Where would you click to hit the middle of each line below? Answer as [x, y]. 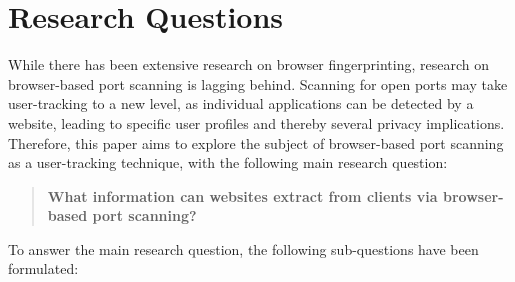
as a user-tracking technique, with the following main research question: [228, 162]
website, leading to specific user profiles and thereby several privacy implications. [256, 122]
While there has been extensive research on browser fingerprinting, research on [248, 64]
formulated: [43, 268]
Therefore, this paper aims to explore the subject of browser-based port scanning [256, 142]
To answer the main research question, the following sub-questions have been [243, 248]
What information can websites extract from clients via [242, 195]
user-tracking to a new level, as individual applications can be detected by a [241, 103]
